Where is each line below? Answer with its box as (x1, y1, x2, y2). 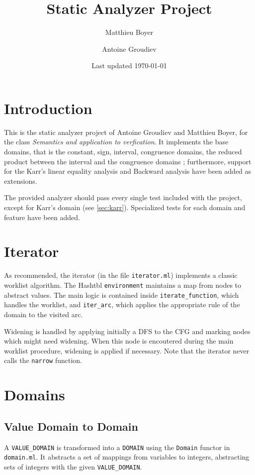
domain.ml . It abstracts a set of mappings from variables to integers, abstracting (4, 452, 250, 462)
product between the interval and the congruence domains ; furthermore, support (4, 156, 252, 166)
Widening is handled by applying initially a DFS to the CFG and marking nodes (4, 326, 251, 336)
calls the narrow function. (4, 355, 82, 365)
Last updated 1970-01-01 (91, 60, 167, 71)
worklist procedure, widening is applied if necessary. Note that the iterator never (4, 345, 250, 356)
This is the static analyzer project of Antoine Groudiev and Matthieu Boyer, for (4, 126, 248, 137)
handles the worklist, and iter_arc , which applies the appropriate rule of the (4, 299, 240, 310)
